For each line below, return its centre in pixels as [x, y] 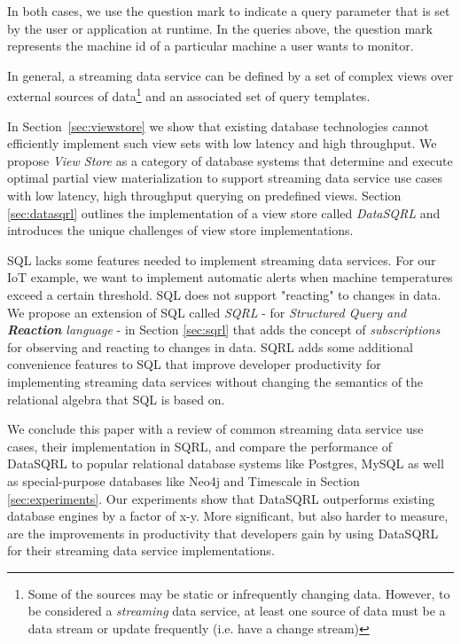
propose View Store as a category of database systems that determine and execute [230, 160]
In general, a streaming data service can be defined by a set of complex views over [230, 75]
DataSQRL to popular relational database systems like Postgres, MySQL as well [226, 463]
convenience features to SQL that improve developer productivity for [194, 364]
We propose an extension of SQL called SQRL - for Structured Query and [207, 312]
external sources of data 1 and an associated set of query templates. [189, 95]
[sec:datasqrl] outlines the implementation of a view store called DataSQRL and [224, 212]
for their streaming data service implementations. [141, 550]
